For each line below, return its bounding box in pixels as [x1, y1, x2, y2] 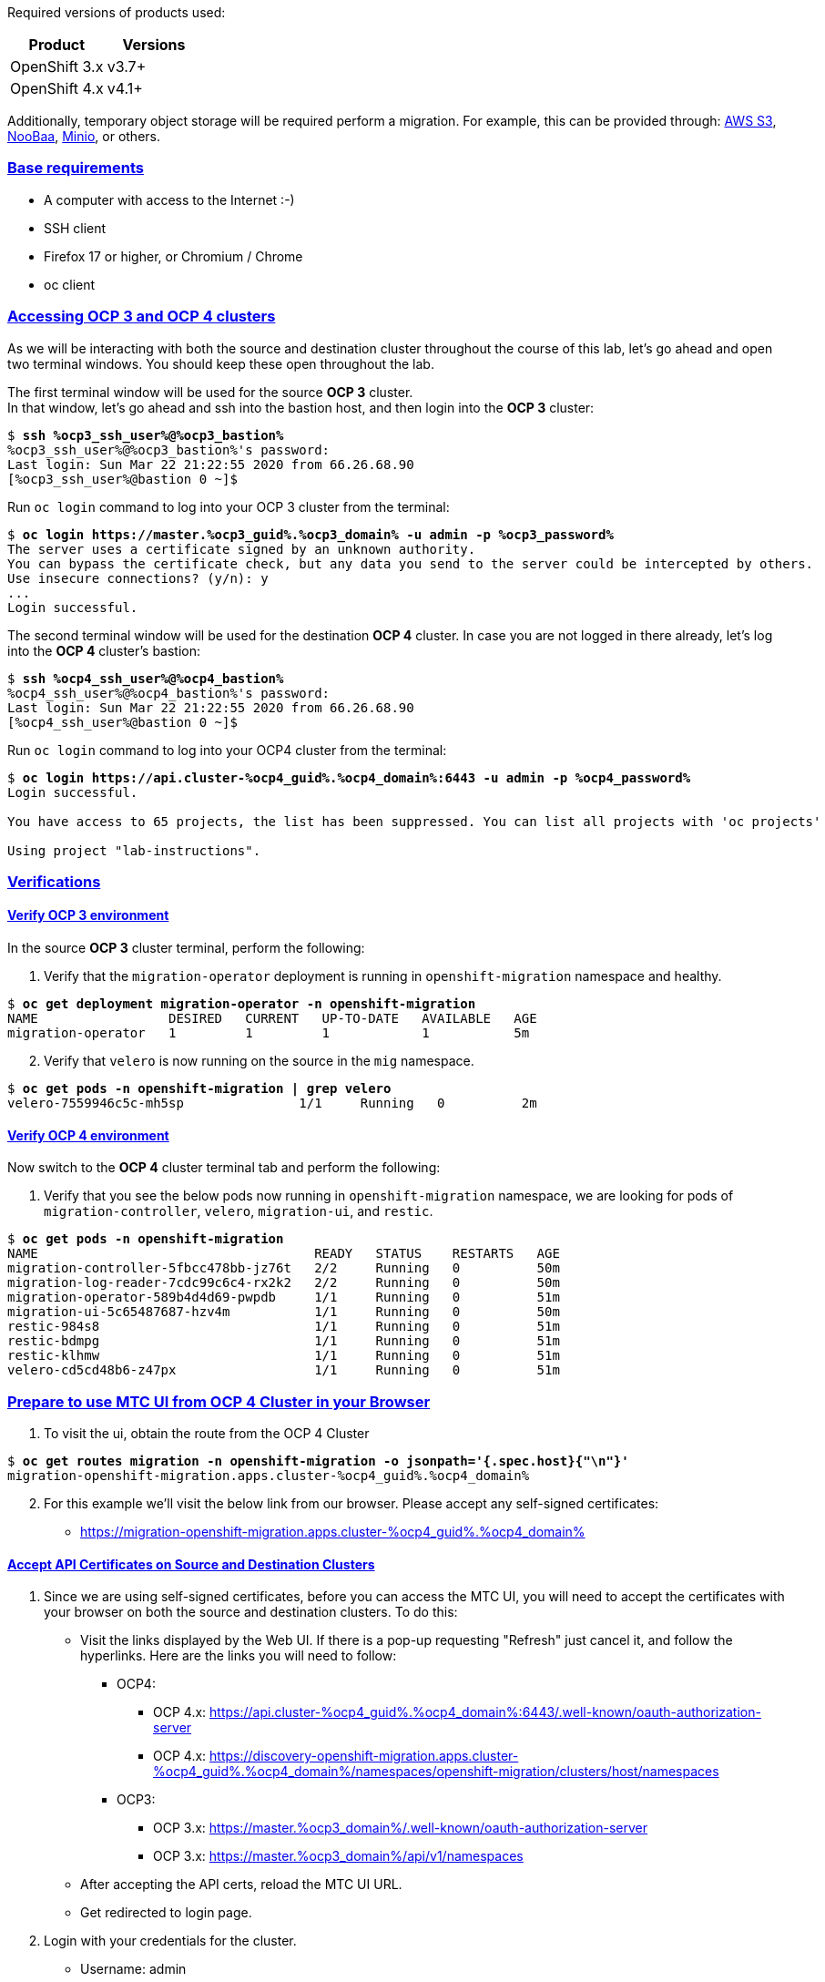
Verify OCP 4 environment [7, 1127, 169, 1143]
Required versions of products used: [7, 5, 226, 20]
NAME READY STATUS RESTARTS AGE [7, 1246, 560, 1262]
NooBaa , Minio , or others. [7, 128, 160, 144]
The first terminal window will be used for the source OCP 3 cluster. [7, 383, 413, 400]
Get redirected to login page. [80, 1905, 252, 1921]
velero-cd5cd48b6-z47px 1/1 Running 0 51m [7, 1363, 560, 1378]
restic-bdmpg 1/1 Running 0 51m [7, 1333, 560, 1349]
